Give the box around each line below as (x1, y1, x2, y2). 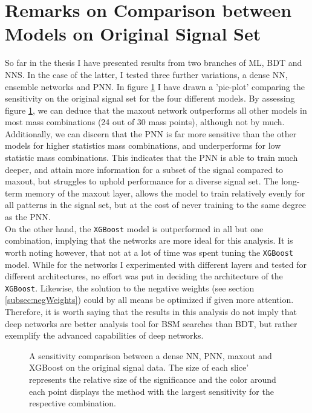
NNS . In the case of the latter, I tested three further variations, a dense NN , (5, 68, 288, 80)
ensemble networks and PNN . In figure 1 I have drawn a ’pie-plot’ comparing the (5, 80, 305, 93)
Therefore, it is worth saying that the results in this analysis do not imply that (5, 305, 297, 317)
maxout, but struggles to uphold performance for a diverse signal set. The (5, 175, 279, 187)
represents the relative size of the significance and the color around (29, 372, 276, 385)
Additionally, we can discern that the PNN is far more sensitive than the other (5, 127, 297, 140)
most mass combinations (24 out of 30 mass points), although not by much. (5, 115, 285, 128)
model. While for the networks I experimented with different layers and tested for (5, 258, 307, 270)
